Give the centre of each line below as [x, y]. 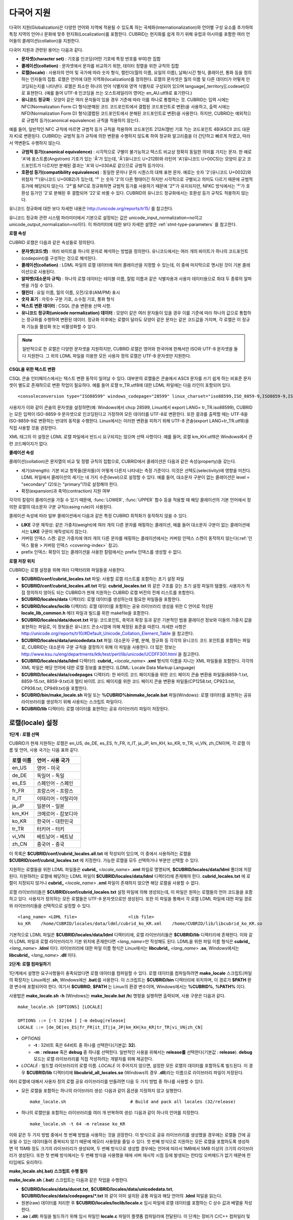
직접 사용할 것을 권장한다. [33, 427]
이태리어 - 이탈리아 [57, 798]
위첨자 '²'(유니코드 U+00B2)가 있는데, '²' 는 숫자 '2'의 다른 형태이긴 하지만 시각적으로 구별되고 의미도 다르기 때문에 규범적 [137, 179]
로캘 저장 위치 [22, 561]
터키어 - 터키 [51, 829]
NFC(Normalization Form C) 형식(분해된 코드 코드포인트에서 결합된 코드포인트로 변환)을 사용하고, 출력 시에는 [126, 106]
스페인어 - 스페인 [55, 783]
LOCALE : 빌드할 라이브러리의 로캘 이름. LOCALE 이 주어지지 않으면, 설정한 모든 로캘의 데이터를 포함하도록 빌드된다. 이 [135, 1066]
